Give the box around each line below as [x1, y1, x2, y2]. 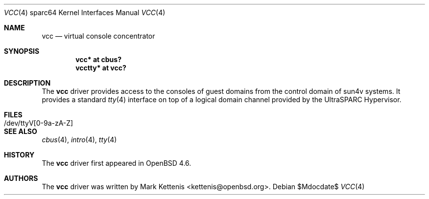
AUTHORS [4, 174, 38, 182]
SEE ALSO [4, 127, 37, 135]
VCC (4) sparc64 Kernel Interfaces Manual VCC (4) [4, 8, 166, 17]
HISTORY [4, 151, 35, 159]
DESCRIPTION [4, 79, 51, 87]
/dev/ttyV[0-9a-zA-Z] [4, 119, 73, 127]
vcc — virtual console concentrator [42, 32, 155, 40]
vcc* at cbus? [75, 55, 121, 64]
